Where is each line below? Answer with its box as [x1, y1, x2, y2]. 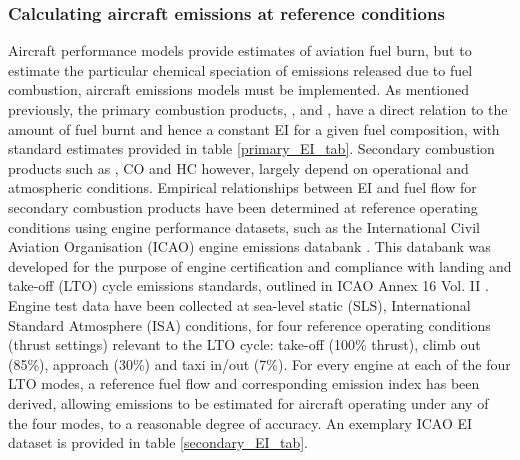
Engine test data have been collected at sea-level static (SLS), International [8, 294, 471, 315]
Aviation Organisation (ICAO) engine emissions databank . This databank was [8, 236, 491, 257]
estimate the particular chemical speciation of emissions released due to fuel [8, 59, 473, 80]
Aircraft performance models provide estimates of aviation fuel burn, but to [8, 40, 472, 61]
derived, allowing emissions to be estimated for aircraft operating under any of [8, 392, 489, 413]
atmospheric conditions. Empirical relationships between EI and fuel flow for [8, 177, 477, 198]
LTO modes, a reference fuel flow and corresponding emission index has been [8, 373, 480, 394]
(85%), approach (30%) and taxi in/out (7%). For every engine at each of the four [8, 353, 511, 374]
